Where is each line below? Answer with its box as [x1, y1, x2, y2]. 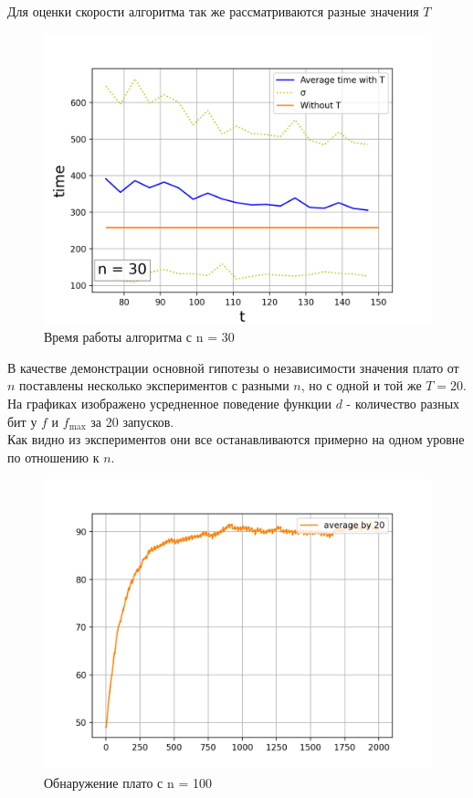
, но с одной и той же [300, 376, 422, 395]
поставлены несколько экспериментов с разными [19, 376, 289, 395]
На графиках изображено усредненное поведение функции [7, 393, 331, 412]
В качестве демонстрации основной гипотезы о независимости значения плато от [7, 357, 459, 377]
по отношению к [7, 447, 100, 466]
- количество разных [346, 393, 460, 412]
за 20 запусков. [90, 411, 174, 431]
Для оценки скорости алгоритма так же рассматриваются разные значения [7, 2, 419, 20]
